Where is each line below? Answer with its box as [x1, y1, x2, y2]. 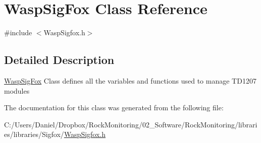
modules [4, 85, 30, 96]
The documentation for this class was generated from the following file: [4, 102, 224, 113]
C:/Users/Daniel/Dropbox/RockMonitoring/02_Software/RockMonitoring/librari [4, 119, 257, 129]
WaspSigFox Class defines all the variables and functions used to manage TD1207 [4, 75, 256, 86]
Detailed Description [4, 52, 115, 67]
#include [4, 27, 32, 38]
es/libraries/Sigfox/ [4, 129, 64, 139]
